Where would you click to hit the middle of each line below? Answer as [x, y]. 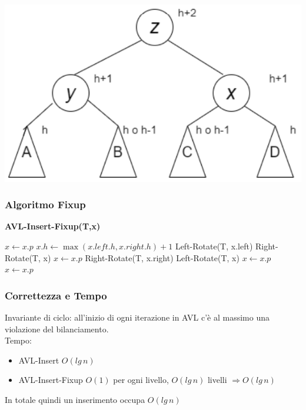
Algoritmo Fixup [45, 204]
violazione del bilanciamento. [57, 329]
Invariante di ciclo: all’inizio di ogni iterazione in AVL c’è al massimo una [137, 317]
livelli [217, 380]
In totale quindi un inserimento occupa [75, 400]
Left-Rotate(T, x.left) [214, 246]
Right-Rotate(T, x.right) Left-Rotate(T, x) [162, 257]
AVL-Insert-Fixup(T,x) [53, 226]
